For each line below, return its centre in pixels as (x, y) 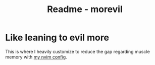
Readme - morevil (85, 9)
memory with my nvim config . (36, 57)
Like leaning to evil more (57, 38)
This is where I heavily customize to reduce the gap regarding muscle (77, 51)
